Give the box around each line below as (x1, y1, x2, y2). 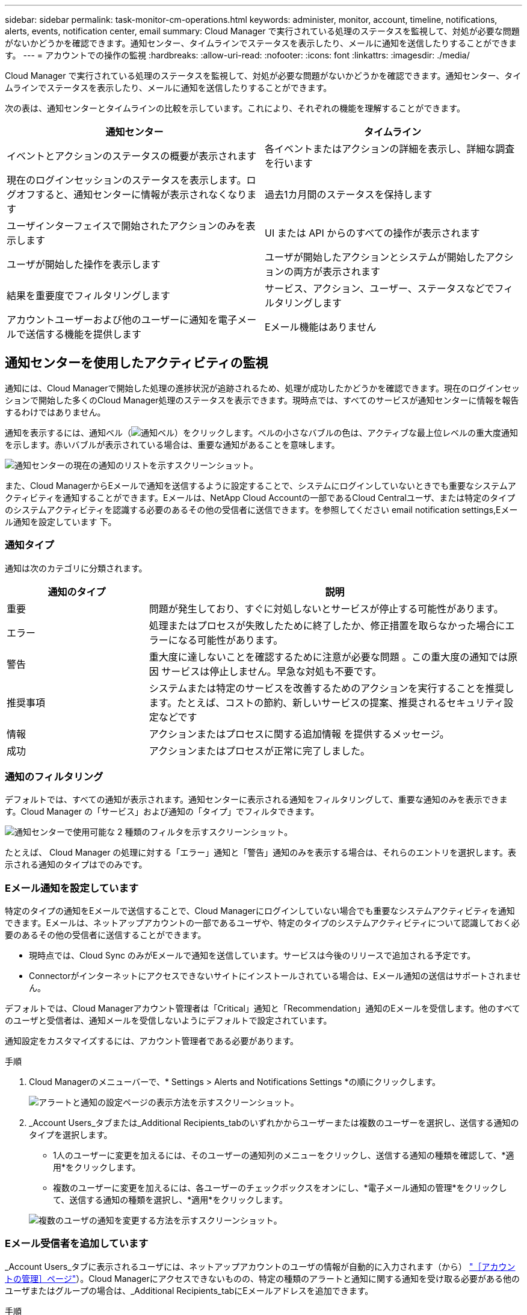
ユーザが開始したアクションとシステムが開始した (265, 251, 485, 263)
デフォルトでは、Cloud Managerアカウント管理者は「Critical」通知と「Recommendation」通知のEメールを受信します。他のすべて (5, 1003, 520, 1014)
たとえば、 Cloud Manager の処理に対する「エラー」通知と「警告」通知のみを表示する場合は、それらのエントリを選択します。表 (5, 847, 516, 858)
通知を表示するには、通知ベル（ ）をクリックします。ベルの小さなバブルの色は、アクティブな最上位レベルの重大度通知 (5, 427, 519, 438)
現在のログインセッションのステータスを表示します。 (7, 174, 247, 186)
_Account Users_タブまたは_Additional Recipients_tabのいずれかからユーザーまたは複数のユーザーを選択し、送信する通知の (29, 1118, 519, 1128)
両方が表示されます (294, 266, 381, 278)
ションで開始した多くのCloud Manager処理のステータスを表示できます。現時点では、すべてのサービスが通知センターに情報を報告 (5, 394, 519, 405)
